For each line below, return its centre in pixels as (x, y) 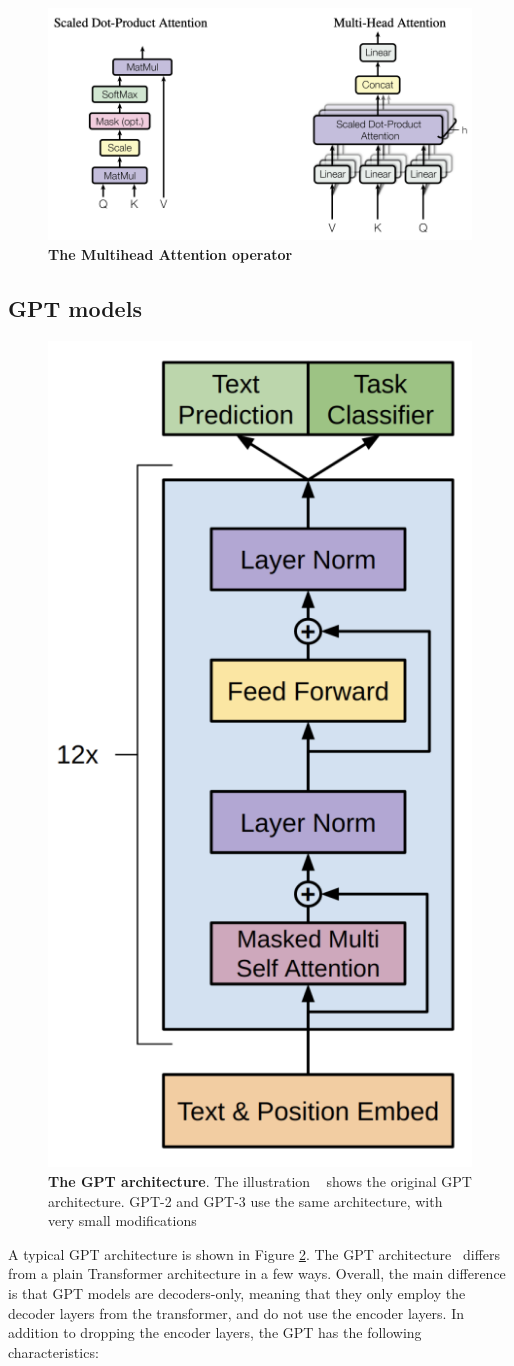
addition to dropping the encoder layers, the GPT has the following (215, 1332)
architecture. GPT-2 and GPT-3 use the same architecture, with (245, 1200)
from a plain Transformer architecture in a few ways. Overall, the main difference (257, 1273)
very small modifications (122, 1220)
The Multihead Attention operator (170, 254)
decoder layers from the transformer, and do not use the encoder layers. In (236, 1312)
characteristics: (53, 1351)
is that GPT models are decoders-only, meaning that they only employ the (237, 1292)
